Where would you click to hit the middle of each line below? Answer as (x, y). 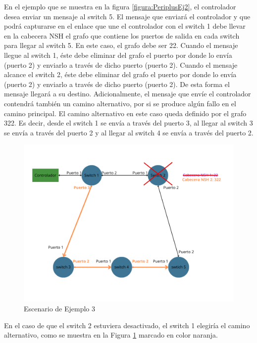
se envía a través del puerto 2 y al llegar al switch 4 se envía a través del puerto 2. (129, 132)
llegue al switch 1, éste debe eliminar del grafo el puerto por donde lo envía (118, 55)
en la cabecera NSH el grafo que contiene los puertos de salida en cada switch (122, 35)
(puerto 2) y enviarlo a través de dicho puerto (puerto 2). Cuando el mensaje (121, 64)
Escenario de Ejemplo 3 (60, 308)
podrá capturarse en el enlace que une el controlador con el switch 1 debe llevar (125, 26)
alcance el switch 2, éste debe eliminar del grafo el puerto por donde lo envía (120, 74)
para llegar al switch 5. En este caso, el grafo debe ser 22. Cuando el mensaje (121, 45)
